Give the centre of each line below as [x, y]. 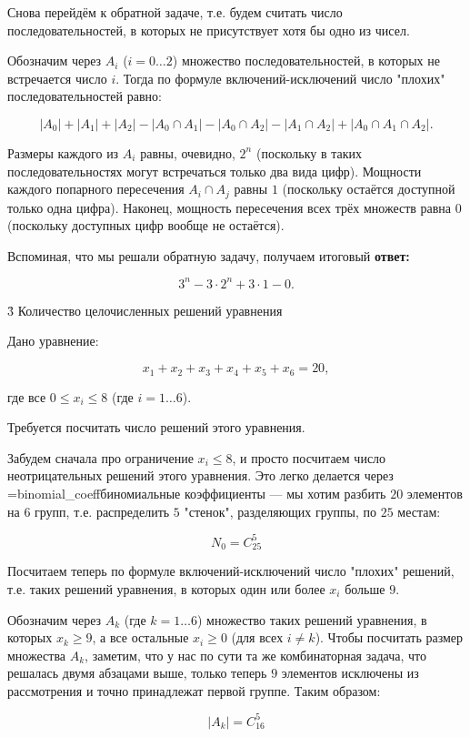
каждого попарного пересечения [96, 189]
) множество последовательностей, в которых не [306, 61]
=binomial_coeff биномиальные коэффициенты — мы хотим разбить [197, 493]
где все [27, 396]
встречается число [57, 78]
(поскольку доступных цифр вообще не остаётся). [146, 225]
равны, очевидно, [188, 152]
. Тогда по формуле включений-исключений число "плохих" [280, 78]
